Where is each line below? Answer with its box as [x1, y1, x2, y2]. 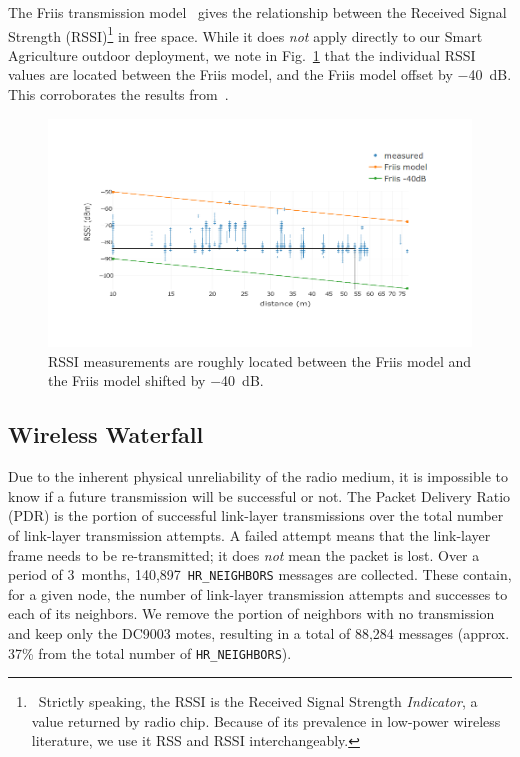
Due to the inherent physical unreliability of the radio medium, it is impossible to [8, 466, 508, 487]
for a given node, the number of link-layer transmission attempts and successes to [8, 583, 508, 604]
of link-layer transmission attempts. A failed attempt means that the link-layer [8, 524, 491, 545]
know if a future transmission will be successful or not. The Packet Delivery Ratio [8, 485, 511, 506]
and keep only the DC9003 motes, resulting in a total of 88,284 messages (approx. [8, 622, 510, 643]
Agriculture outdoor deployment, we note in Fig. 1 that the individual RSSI [8, 44, 476, 65]
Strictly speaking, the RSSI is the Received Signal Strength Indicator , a [38, 691, 478, 712]
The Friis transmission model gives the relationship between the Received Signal [8, 2, 507, 22]
